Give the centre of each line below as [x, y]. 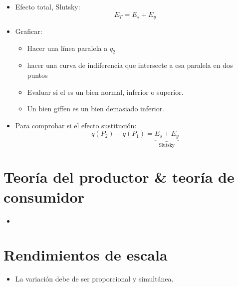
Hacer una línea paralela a [67, 48]
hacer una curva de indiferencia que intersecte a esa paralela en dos [130, 65]
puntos [37, 75]
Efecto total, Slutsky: [48, 6]
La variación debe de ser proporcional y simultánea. [94, 279]
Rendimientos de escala [86, 255]
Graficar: [29, 31]
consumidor [44, 196]
